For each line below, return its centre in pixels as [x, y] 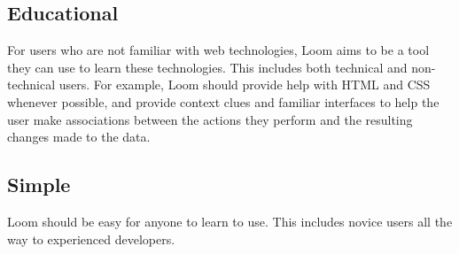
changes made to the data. [79, 137]
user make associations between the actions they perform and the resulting [210, 119]
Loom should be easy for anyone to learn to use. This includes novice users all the [230, 221]
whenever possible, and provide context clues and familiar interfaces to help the [223, 101]
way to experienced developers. [91, 239]
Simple [39, 185]
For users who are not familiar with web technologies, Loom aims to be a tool [218, 50]
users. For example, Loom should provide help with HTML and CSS [245, 85]
